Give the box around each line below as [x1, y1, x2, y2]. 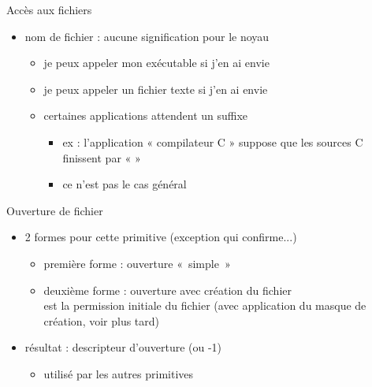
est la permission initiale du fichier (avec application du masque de [43, 297, 366, 314]
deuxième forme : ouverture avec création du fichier [43, 281, 292, 298]
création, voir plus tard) [43, 312, 160, 329]
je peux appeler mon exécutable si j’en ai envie [43, 54, 270, 71]
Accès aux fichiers [6, 2, 92, 17]
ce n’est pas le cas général [62, 176, 187, 192]
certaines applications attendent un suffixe [43, 107, 248, 124]
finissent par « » [62, 149, 141, 166]
